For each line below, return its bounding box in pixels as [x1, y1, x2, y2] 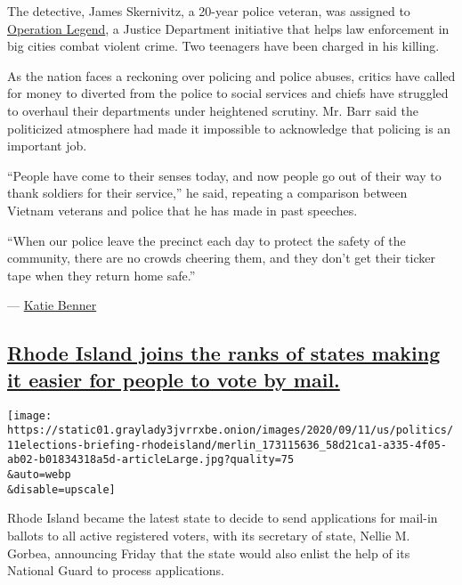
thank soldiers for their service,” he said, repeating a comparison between [7, 183, 408, 202]
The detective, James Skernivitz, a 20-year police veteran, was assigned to [7, 2, 410, 20]
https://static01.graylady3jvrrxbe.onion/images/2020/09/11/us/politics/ [7, 424, 454, 437]
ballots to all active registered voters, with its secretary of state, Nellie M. [7, 526, 410, 545]
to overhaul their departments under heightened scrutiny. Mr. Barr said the [7, 101, 418, 119]
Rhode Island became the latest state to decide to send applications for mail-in [7, 508, 438, 527]
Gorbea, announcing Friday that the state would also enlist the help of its [7, 543, 410, 562]
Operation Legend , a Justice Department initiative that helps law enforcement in [7, 19, 450, 37]
